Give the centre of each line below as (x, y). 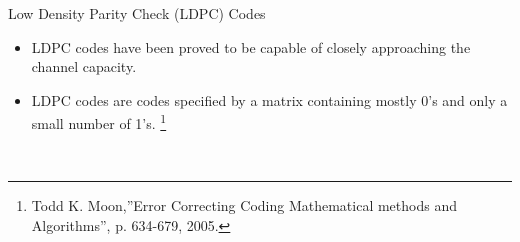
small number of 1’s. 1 (99, 122)
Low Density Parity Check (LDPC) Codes (137, 13)
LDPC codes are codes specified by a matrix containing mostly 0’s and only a (269, 99)
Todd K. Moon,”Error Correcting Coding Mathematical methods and (244, 205)
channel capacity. (84, 66)
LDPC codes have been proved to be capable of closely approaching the (251, 46)
